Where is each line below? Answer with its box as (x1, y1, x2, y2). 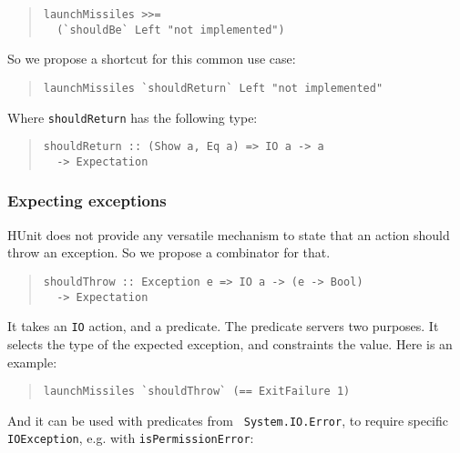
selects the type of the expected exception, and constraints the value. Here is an (7, 334, 453, 353)
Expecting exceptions (7, 189, 167, 212)
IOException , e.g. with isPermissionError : (7, 428, 254, 448)
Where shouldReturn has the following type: (7, 107, 258, 126)
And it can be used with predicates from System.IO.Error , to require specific (7, 410, 448, 429)
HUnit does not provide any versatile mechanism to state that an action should (7, 225, 450, 244)
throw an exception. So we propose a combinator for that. (7, 243, 331, 262)
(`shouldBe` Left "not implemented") (56, 23, 285, 36)
